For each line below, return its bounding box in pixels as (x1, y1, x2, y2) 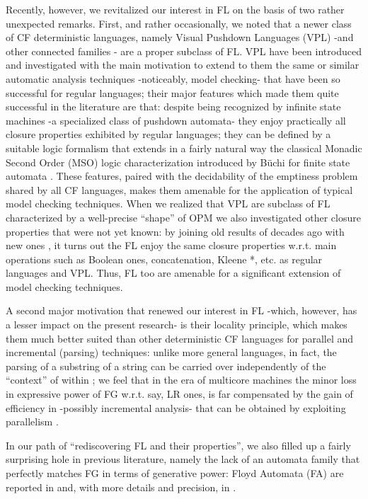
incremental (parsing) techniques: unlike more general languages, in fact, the (6, 345, 337, 360)
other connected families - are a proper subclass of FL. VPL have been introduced (6, 43, 362, 58)
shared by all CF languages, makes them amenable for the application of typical (6, 182, 353, 197)
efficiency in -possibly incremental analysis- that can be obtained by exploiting (6, 400, 346, 415)
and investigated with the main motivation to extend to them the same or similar (6, 57, 360, 72)
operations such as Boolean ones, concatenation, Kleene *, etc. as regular (6, 251, 323, 266)
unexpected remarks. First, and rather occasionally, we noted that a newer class (6, 16, 352, 30)
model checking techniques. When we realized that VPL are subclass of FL (6, 196, 330, 211)
